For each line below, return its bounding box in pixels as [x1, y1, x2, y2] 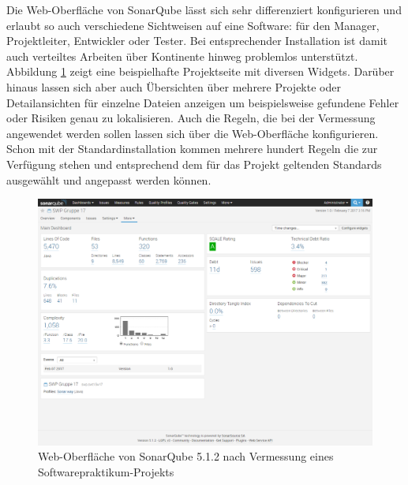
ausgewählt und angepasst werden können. [6, 171, 211, 188]
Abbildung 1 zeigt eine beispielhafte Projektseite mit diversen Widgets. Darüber [6, 63, 395, 80]
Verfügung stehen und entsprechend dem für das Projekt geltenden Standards [6, 155, 382, 172]
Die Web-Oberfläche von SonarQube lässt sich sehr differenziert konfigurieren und [6, 2, 402, 17]
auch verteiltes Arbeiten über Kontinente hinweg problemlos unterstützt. [6, 47, 358, 64]
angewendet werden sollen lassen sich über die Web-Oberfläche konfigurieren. [6, 125, 379, 141]
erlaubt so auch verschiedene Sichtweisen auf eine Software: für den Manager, [6, 17, 380, 33]
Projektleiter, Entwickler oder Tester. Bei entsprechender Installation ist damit [6, 32, 387, 49]
